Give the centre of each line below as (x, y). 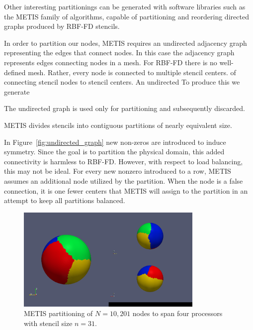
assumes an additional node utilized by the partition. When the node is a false (124, 180)
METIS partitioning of (58, 313)
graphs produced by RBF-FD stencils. (62, 26)
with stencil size (48, 323)
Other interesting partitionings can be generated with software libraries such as (125, 6)
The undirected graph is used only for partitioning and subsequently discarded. (125, 108)
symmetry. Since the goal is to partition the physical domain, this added (114, 152)
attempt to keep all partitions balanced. (65, 200)
